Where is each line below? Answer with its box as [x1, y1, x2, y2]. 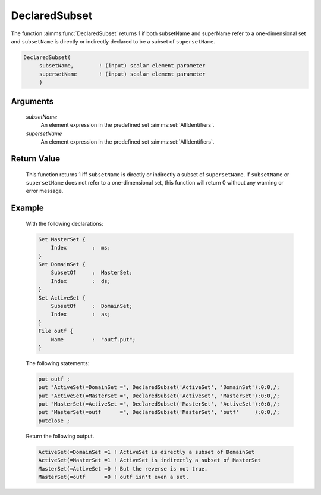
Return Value [11, 154, 61, 164]
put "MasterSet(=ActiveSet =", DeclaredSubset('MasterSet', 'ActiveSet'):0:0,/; [38, 401, 280, 407]
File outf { [38, 328, 74, 335]
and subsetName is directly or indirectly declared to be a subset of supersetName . [11, 38, 215, 45]
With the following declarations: [26, 220, 103, 227]
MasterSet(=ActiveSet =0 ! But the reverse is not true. [38, 465, 208, 472]
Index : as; [51, 311, 111, 318]
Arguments [11, 96, 54, 107]
